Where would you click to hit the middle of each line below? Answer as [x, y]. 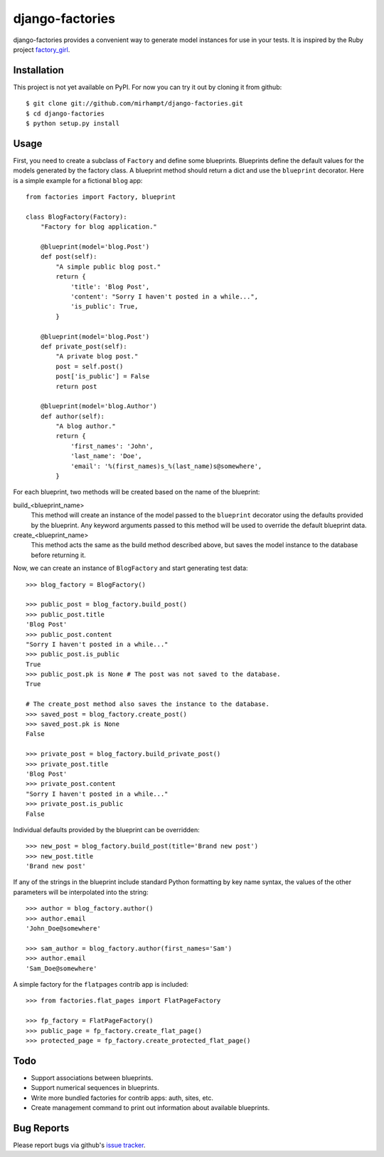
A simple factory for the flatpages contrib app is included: [101, 984]
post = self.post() [90, 366]
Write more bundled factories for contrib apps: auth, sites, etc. [122, 1098]
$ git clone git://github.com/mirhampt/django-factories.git [134, 104]
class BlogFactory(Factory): [76, 217]
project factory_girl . [42, 49]
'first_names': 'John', [112, 446]
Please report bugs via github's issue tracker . [79, 1145]
